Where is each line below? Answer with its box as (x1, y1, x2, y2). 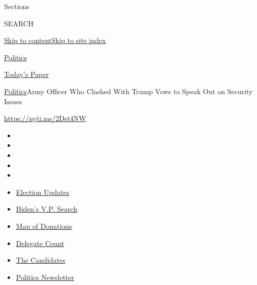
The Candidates (16, 255, 66, 265)
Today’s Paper (4, 69, 49, 79)
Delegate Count (16, 237, 64, 248)
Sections (4, 1, 29, 11)
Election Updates (16, 186, 70, 197)
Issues (4, 96, 22, 106)
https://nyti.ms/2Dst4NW (4, 113, 87, 124)
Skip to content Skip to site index (4, 35, 106, 46)
